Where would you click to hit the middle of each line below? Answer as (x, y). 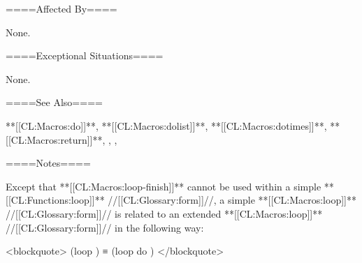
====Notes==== (48, 163)
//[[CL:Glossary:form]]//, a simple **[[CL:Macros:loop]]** (232, 200)
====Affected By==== (61, 8)
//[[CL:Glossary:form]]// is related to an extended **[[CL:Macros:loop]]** (164, 213)
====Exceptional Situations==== (85, 55)
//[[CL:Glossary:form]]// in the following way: (105, 227)
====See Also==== (54, 102)
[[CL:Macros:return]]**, (56, 139)
